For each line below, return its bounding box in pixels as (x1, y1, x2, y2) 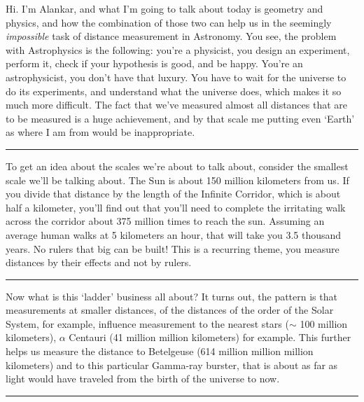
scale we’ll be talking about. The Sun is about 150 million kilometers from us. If (6, 172, 349, 187)
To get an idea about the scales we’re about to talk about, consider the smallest (6, 158, 349, 173)
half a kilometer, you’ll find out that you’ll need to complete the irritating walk (6, 200, 346, 214)
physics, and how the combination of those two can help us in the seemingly (6, 15, 332, 29)
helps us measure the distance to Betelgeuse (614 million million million (6, 344, 314, 359)
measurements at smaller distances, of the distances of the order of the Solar (6, 303, 334, 317)
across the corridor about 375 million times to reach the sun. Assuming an (6, 214, 325, 228)
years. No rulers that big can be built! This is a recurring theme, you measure (6, 241, 339, 256)
